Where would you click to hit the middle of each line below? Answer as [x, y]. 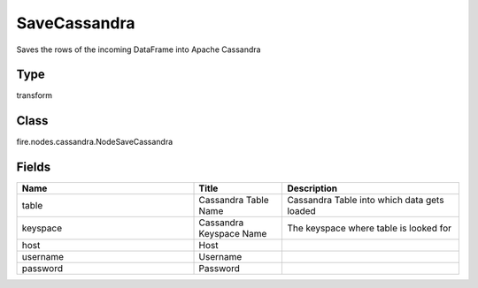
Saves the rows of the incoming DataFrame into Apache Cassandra [139, 49]
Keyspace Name [233, 234]
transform [35, 95]
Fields [34, 167]
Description [312, 188]
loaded [301, 211]
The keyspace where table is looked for [369, 228]
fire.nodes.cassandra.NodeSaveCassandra [95, 142]
